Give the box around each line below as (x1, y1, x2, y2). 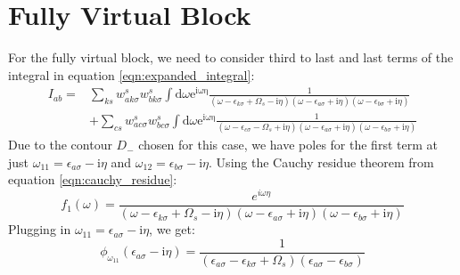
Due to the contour (8, 135, 112, 154)
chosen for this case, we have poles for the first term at (138, 135, 438, 154)
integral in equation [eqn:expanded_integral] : (8, 65, 255, 84)
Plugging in (8, 220, 71, 239)
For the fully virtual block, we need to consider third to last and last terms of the (8, 48, 454, 67)
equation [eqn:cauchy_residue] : (8, 170, 177, 189)
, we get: (149, 220, 195, 239)
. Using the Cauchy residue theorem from (209, 152, 434, 171)
